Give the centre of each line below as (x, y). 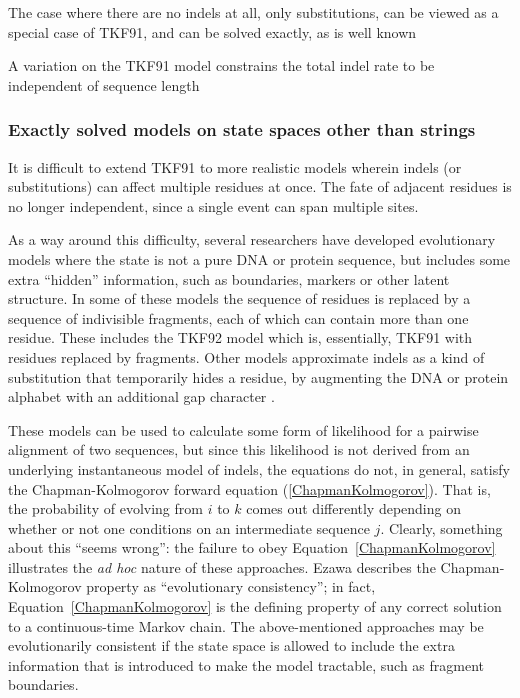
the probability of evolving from (105, 508)
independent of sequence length (104, 84)
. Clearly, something (441, 527)
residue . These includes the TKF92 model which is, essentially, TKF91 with (240, 337)
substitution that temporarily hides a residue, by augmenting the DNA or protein (258, 376)
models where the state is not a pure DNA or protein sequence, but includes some (259, 258)
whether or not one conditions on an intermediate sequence (189, 527)
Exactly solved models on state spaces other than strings (242, 129)
